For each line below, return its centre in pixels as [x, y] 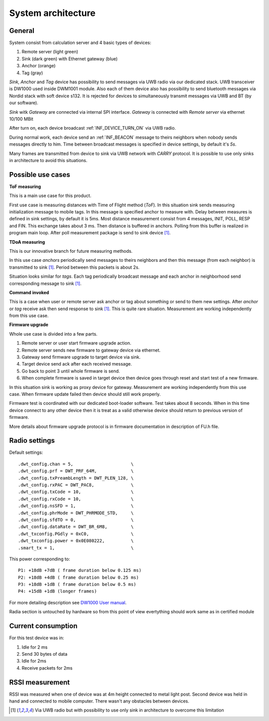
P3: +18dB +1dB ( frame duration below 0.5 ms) [77, 584]
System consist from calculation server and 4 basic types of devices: [80, 43]
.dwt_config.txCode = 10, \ [76, 492]
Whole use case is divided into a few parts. [53, 334]
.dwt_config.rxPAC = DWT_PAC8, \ [76, 485]
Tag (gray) [32, 73]
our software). [24, 103]
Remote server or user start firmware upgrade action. [76, 343]
